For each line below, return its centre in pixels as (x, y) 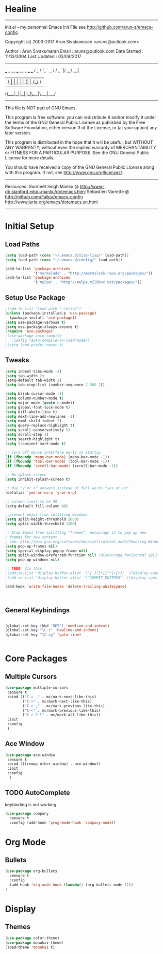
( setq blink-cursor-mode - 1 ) (34, 394)
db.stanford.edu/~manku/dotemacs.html (45, 192)
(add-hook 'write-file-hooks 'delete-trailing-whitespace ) (66, 586)
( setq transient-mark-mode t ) (36, 444)
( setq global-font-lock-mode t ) (38, 407)
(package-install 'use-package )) (43, 318)
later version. (18, 133)
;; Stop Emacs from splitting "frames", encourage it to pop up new (76, 533)
